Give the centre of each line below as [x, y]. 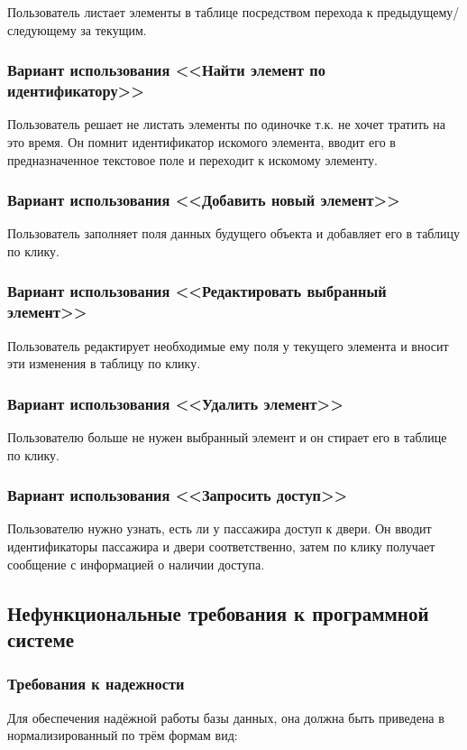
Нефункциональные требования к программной [218, 612]
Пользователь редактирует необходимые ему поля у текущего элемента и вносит [228, 345]
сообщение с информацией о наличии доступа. [136, 564]
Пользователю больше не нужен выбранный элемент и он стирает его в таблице [227, 437]
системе [41, 639]
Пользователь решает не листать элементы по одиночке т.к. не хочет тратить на [227, 124]
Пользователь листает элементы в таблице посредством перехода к [190, 12]
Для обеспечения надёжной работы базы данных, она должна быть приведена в [226, 717]
